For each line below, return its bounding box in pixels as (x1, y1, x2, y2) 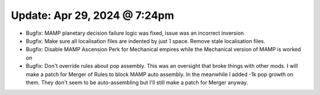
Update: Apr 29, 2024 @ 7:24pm (11, 9, 174, 22)
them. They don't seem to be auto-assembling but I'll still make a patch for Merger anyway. (25, 78, 248, 86)
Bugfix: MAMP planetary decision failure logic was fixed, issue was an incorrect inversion (25, 30, 244, 37)
